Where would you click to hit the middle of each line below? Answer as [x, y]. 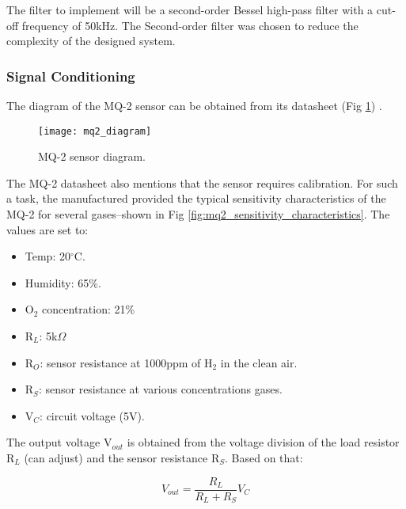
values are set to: [47, 229]
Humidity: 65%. [63, 282]
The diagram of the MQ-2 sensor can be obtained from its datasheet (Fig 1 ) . [194, 105]
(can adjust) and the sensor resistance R [122, 457]
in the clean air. [259, 362]
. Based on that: [264, 457]
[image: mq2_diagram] [95, 131]
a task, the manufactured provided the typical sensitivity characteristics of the [196, 198]
